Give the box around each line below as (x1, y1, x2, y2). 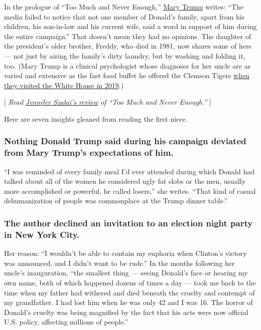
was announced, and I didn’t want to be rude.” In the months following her (4, 257, 235, 268)
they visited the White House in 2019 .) (4, 80, 124, 90)
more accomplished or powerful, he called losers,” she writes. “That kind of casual (4, 185, 256, 196)
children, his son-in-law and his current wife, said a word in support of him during (4, 21, 257, 32)
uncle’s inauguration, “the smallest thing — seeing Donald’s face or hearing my (4, 267, 248, 278)
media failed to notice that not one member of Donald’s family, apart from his (4, 11, 245, 22)
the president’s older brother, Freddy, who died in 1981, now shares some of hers (4, 41, 251, 51)
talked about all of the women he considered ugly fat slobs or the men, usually (4, 176, 246, 186)
